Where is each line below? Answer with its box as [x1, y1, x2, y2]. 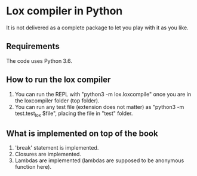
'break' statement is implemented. [14, 144, 99, 151]
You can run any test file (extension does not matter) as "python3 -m [14, 103, 184, 110]
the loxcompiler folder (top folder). [14, 97, 100, 104]
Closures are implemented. [14, 151, 82, 158]
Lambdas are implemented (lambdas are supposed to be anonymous [14, 157, 184, 164]
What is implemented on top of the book [6, 128, 158, 138]
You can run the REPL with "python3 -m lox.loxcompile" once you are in [14, 90, 192, 98]
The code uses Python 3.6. [6, 57, 73, 64]
